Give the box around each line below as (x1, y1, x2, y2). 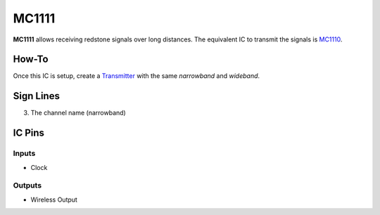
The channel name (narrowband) (30, 109, 126, 117)
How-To (13, 53, 49, 65)
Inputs (13, 148, 36, 158)
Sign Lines (13, 90, 60, 102)
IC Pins (13, 127, 45, 139)
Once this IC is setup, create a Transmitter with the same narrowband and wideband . (13, 72, 260, 80)
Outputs (13, 181, 42, 190)
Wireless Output (30, 195, 77, 204)
